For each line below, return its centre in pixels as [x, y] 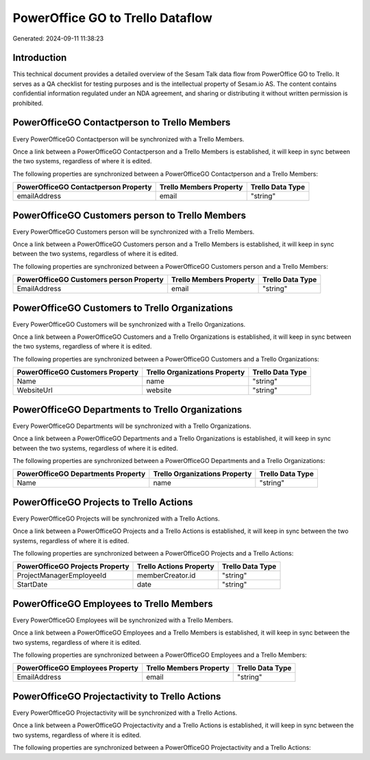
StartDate [32, 584]
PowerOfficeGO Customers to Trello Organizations [123, 308]
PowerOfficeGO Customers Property [78, 372]
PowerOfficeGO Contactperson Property [84, 187]
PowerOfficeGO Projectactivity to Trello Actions [117, 696]
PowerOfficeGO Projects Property [73, 567]
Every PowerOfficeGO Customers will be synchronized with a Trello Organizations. [129, 324]
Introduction [40, 58]
